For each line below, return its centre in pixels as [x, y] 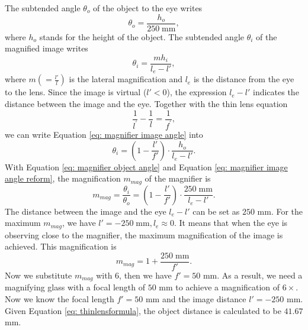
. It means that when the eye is [231, 223]
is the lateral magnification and [126, 79]
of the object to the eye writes [148, 8]
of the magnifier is [178, 178]
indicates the [276, 92]
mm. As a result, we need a [253, 275]
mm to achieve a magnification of [219, 287]
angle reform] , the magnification [63, 178]
